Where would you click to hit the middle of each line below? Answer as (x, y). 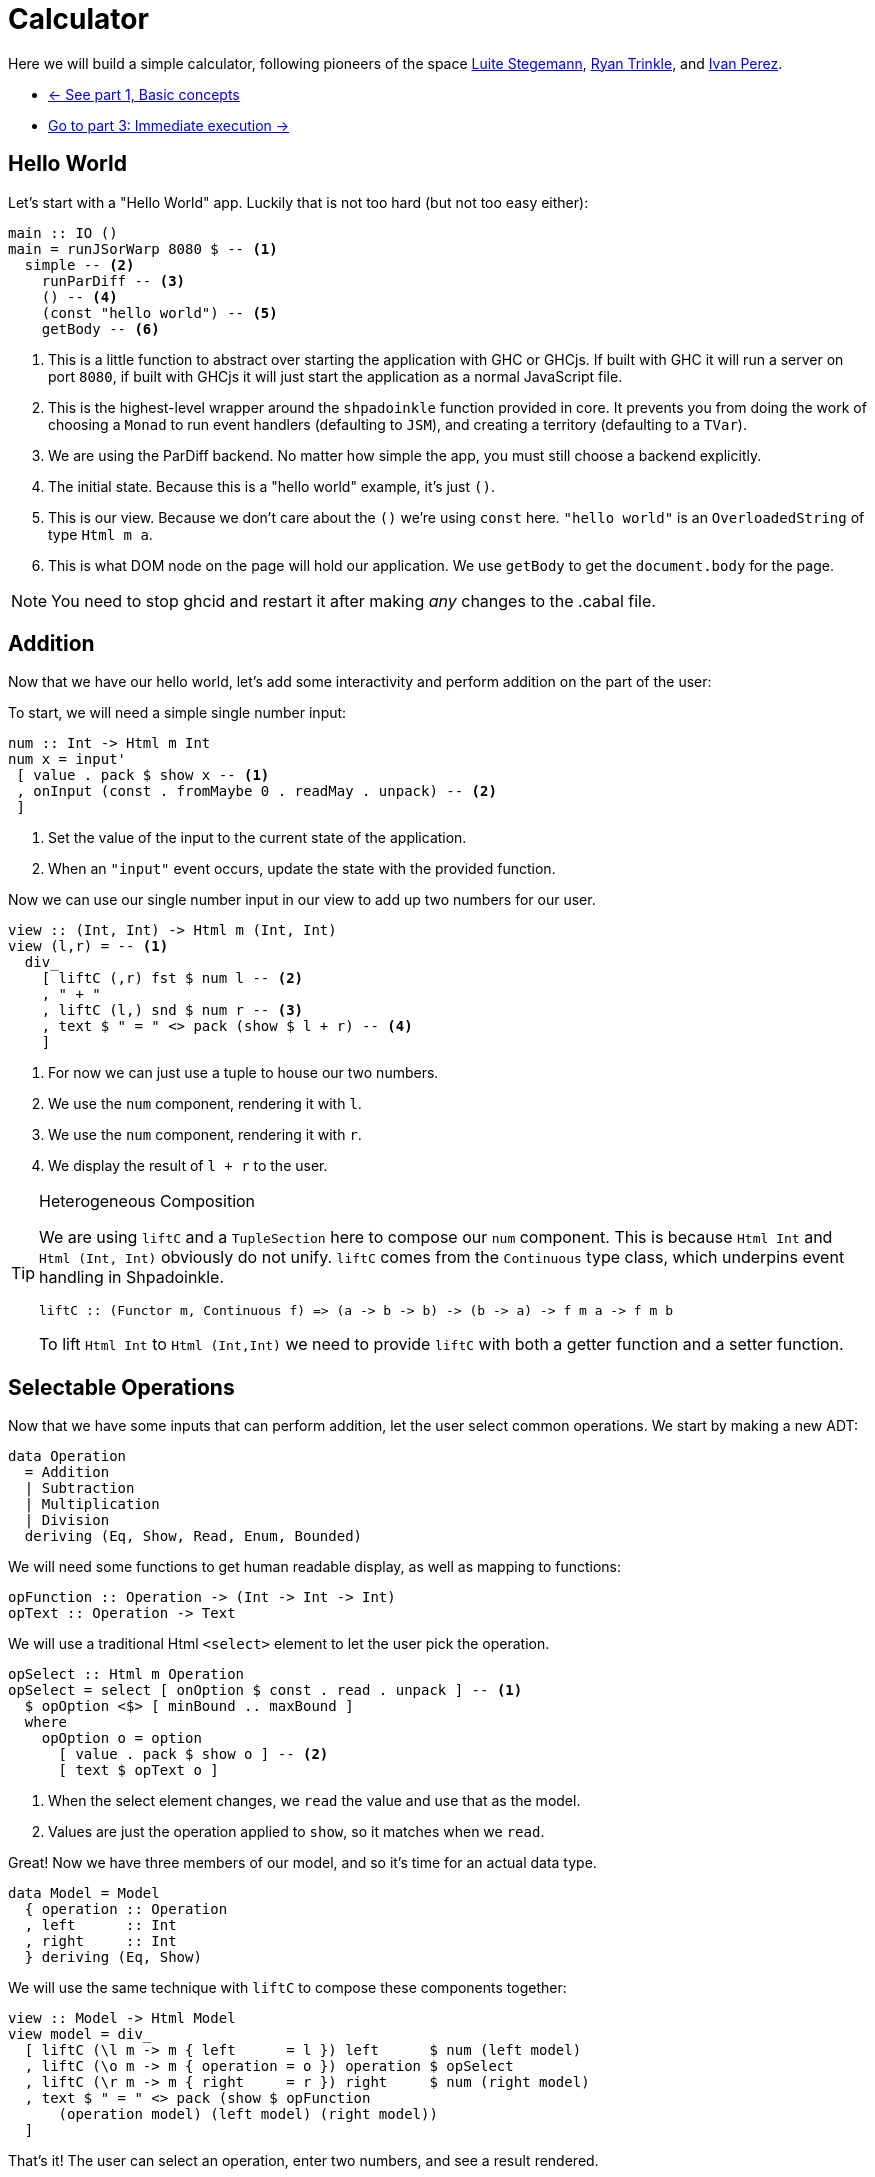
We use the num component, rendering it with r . (205, 1135)
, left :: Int (100, 1925)
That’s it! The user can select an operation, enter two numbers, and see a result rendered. (303, 2161)
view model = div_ (80, 2034)
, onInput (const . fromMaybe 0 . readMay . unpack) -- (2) (256, 791)
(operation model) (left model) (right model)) (248, 2114)
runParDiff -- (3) (113, 280)
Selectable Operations (121, 1387)
